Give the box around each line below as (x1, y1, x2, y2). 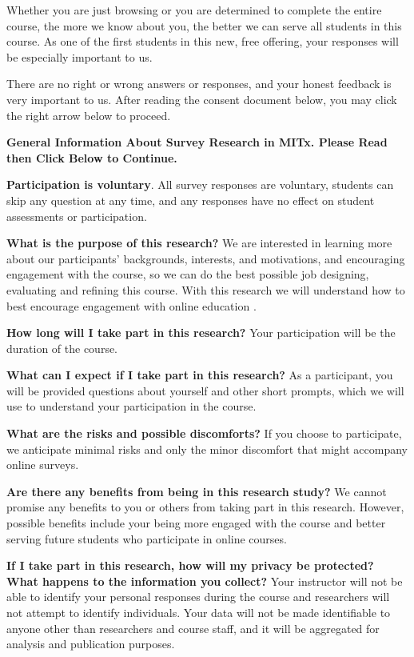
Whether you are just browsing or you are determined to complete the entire (6, 2, 382, 18)
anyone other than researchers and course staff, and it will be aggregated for (6, 619, 380, 636)
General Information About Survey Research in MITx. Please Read (6, 134, 388, 150)
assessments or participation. (6, 207, 147, 224)
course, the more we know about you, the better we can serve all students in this (6, 17, 402, 34)
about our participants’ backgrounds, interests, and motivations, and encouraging (6, 250, 405, 266)
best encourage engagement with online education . (6, 297, 257, 314)
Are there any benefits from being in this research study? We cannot (6, 483, 387, 499)
